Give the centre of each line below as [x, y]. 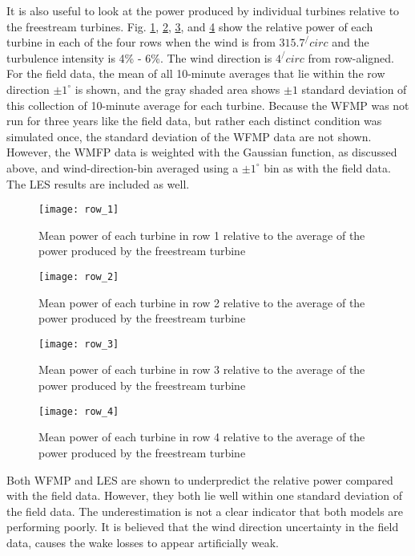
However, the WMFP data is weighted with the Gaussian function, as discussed [202, 152]
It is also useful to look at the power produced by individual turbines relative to [203, 10]
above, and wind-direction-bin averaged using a [123, 167]
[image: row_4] [79, 411]
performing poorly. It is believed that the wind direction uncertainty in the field [203, 527]
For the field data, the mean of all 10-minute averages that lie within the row [196, 73]
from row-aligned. [351, 57]
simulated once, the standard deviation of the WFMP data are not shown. [189, 136]
